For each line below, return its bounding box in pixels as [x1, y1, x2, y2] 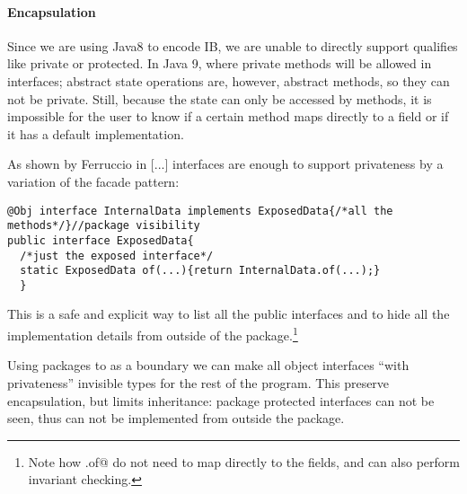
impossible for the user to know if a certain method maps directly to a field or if [7, 107, 449, 126]
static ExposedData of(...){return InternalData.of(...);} [20, 264, 381, 278]
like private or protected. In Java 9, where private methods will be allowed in [7, 54, 432, 73]
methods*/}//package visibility [7, 219, 200, 233]
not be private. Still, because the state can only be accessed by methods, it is [7, 89, 432, 108]
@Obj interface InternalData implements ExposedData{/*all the [7, 204, 393, 217]
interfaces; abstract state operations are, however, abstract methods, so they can [7, 71, 450, 90]
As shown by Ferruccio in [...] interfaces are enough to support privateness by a [7, 154, 444, 173]
